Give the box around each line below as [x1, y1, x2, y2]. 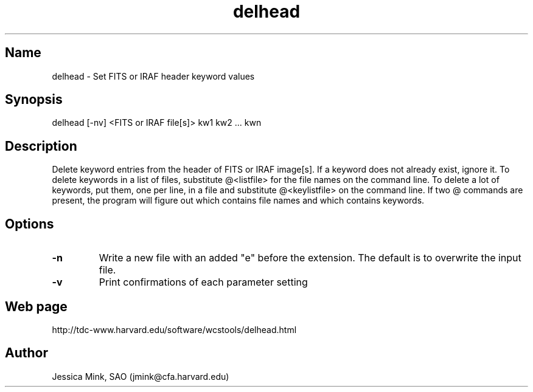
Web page [5, 298, 68, 314]
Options [5, 216, 54, 232]
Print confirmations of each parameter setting [99, 276, 308, 289]
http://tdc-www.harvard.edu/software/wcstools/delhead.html [52, 324, 297, 335]
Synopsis [5, 92, 63, 108]
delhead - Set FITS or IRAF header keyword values [52, 70, 255, 81]
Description [5, 138, 77, 154]
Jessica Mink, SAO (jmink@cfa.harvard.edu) [52, 371, 229, 382]
